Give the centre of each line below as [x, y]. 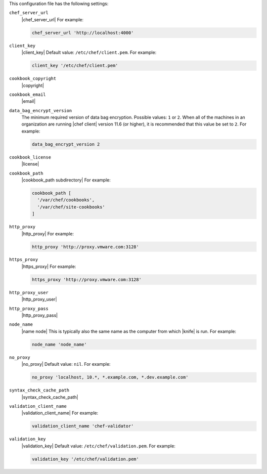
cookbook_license [30, 157]
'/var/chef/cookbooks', [66, 200]
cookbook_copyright [33, 79]
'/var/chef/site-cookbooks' [71, 207]
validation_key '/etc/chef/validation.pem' [86, 459]
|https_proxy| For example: [49, 266]
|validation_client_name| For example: [60, 413]
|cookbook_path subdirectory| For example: [66, 180]
